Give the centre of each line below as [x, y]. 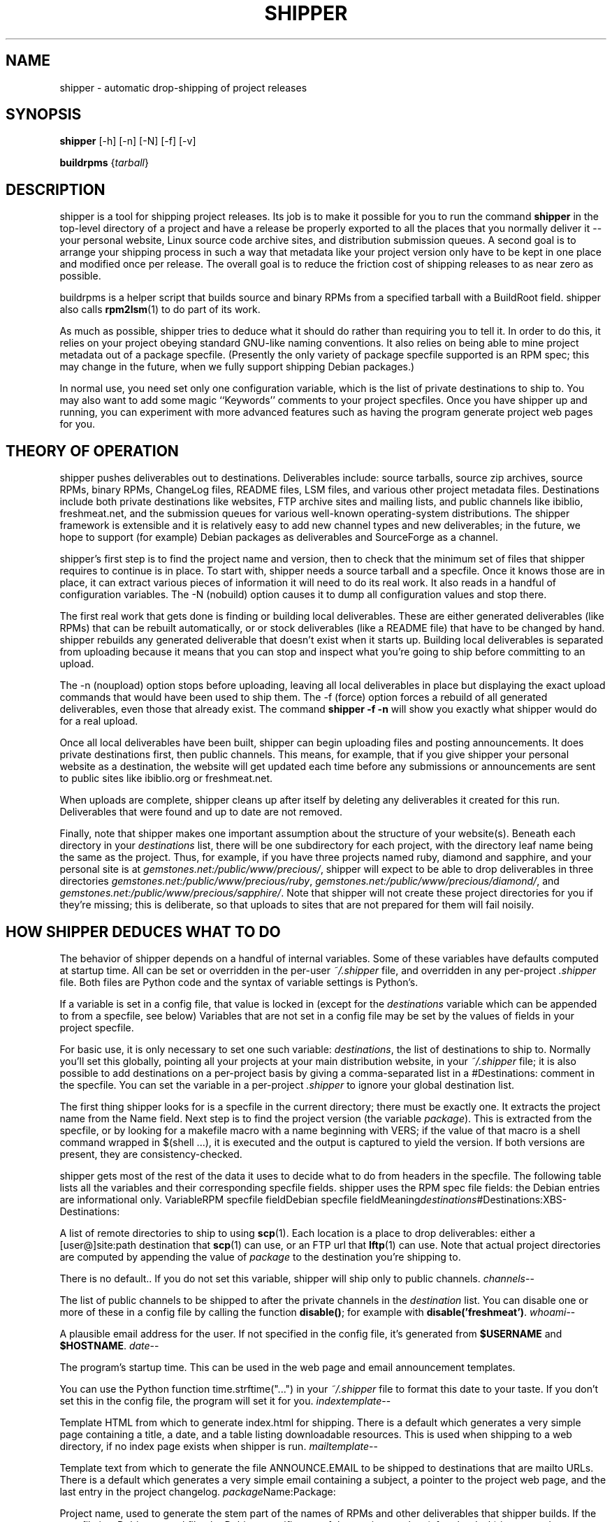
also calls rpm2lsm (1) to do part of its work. [160, 310]
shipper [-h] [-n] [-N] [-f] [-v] [128, 141]
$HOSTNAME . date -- [109, 1345]
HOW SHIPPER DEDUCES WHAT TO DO [143, 932]
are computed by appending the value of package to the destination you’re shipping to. [260, 1256]
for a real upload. [99, 721]
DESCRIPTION [56, 189]
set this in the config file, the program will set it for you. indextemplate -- [225, 1400]
